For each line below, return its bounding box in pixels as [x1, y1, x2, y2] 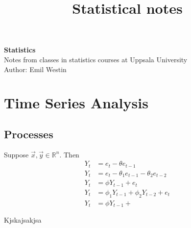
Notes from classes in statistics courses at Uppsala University [4, 54, 188, 64]
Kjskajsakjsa [4, 215, 42, 225]
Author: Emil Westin [4, 64, 67, 74]
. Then [59, 149, 79, 159]
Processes [4, 126, 53, 141]
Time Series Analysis [4, 93, 148, 113]
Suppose [4, 149, 29, 159]
